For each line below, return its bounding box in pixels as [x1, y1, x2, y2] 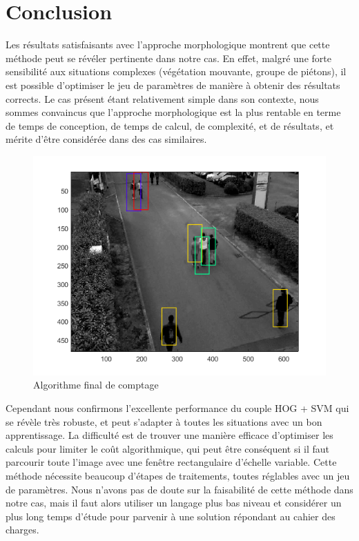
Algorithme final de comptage [33, 377, 159, 392]
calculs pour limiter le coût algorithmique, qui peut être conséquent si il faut [6, 441, 330, 455]
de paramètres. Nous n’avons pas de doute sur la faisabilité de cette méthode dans [6, 482, 353, 496]
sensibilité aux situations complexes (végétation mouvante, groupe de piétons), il [6, 64, 347, 79]
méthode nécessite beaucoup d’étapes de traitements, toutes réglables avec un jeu [6, 469, 350, 483]
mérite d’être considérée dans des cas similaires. [6, 132, 207, 146]
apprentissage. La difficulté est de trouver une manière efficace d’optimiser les [6, 428, 333, 442]
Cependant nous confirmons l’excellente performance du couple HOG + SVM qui [6, 401, 349, 415]
